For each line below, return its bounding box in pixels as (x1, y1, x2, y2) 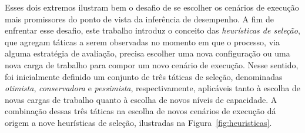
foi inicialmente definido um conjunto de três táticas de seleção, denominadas (5, 70, 283, 82)
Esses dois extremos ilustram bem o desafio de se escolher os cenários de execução (5, 1, 299, 13)
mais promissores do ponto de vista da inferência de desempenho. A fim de (5, 12, 274, 25)
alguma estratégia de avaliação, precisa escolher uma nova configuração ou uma (5, 47, 290, 59)
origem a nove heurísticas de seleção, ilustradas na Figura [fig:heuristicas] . (5, 116, 272, 128)
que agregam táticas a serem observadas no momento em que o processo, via (5, 35, 280, 48)
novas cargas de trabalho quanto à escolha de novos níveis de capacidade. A (5, 93, 277, 105)
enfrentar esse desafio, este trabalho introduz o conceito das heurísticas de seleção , (5, 24, 300, 36)
